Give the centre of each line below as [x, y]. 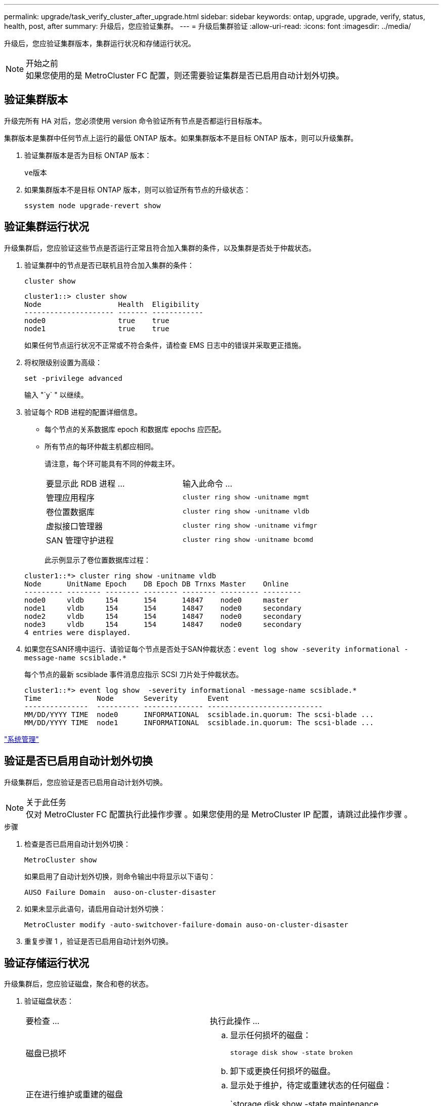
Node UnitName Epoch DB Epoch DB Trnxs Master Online [157, 584]
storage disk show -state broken [292, 1053]
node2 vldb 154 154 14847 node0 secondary [163, 616]
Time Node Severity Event [127, 698]
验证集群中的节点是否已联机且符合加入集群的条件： [109, 265]
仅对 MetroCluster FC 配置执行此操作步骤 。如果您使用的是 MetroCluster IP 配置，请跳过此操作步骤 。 [219, 814]
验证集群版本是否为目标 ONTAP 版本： [88, 155]
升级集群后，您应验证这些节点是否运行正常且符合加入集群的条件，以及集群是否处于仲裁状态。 [160, 248]
